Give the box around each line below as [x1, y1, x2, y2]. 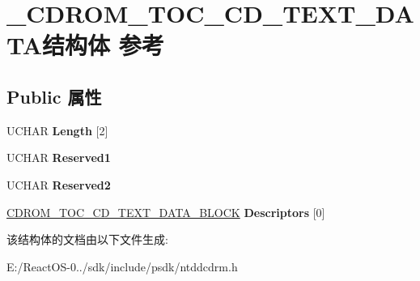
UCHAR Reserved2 [6, 176, 111, 193]
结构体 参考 [42, 28, 164, 62]
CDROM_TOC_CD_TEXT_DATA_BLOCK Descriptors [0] [6, 203, 325, 220]
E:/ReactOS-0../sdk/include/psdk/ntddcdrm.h [6, 258, 238, 275]
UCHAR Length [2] [6, 121, 108, 138]
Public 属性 [6, 83, 102, 109]
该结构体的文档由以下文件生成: [6, 231, 168, 248]
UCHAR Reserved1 [6, 149, 111, 166]
